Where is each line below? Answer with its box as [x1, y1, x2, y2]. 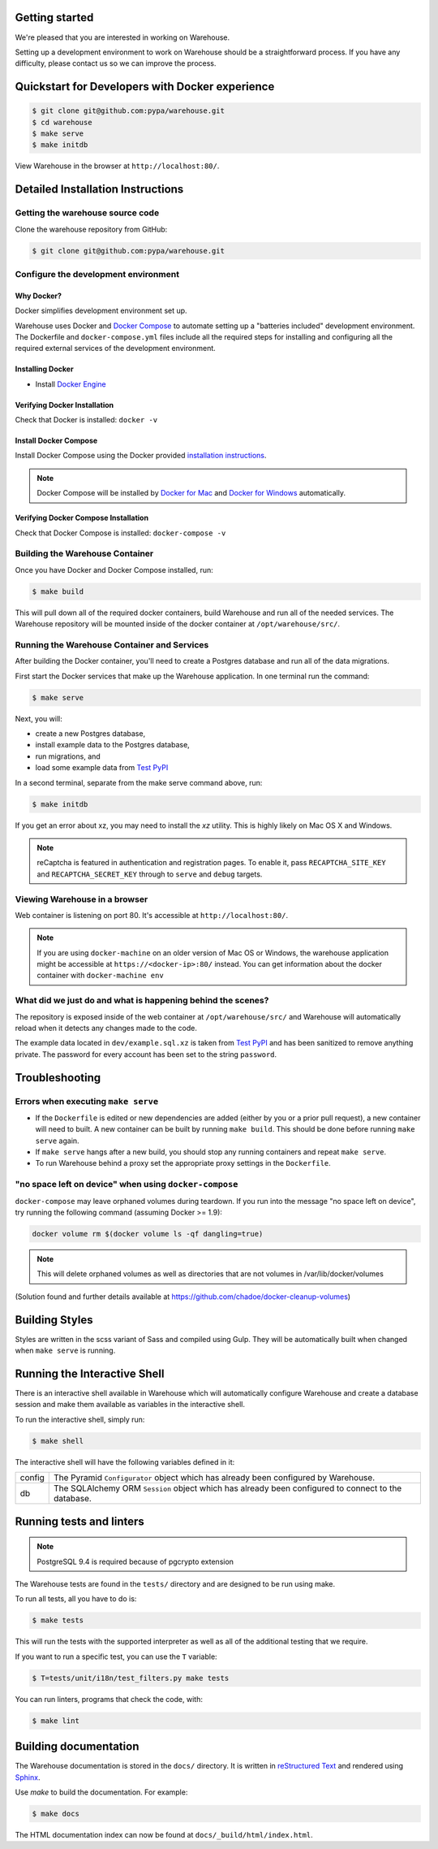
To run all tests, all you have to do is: [15, 1594, 137, 1604]
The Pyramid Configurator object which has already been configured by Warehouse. [54, 1472, 376, 1483]
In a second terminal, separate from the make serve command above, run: [15, 777, 263, 787]
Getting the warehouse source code [15, 207, 160, 219]
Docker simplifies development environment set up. [15, 305, 187, 316]
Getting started [15, 11, 94, 24]
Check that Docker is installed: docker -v [15, 415, 158, 425]
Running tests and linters [15, 1514, 145, 1528]
